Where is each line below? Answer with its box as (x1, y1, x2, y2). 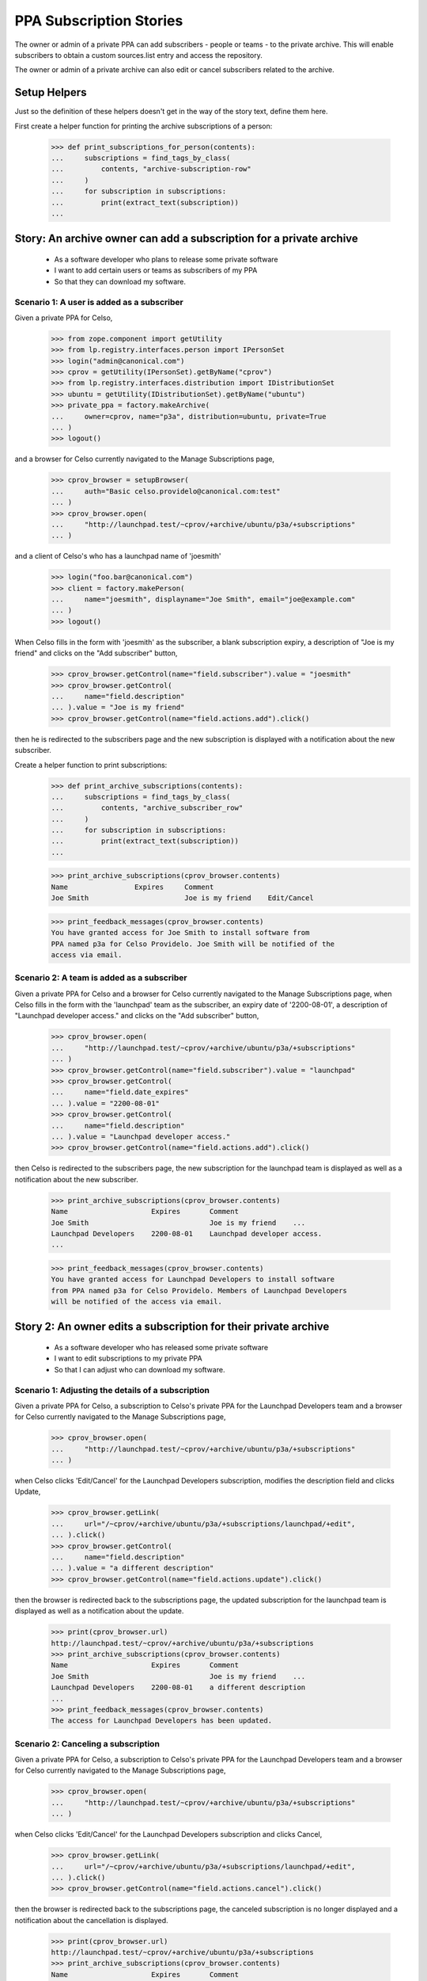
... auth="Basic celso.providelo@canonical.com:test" (51, 487, 281, 495)
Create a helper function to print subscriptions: (14, 760, 168, 769)
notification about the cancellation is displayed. (14, 1915, 169, 1925)
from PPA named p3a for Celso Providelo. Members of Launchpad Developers (51, 1286, 348, 1295)
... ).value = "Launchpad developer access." (51, 1132, 231, 1141)
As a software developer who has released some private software (54, 1343, 269, 1353)
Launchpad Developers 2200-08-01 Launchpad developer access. (51, 1229, 323, 1238)
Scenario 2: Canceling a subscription (14, 1738, 160, 1749)
